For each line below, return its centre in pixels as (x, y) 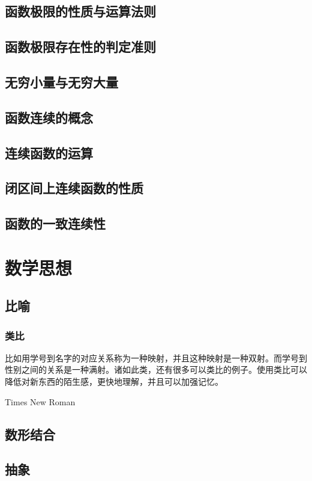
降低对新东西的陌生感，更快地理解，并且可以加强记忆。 (114, 381)
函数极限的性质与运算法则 (80, 11)
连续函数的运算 (49, 152)
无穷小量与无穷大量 (61, 81)
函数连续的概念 (49, 117)
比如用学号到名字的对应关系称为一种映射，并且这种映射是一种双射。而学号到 (156, 357)
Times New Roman (40, 401)
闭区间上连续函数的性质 (74, 188)
